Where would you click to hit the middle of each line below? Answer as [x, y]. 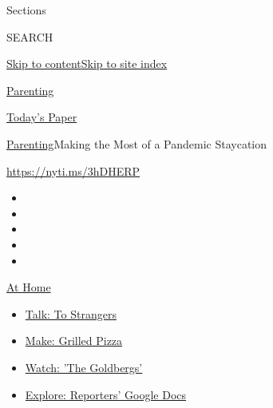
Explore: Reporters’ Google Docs [106, 394]
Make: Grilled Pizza [74, 341]
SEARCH [30, 36]
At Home [29, 287]
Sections [26, 10]
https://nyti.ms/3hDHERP [73, 170]
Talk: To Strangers [71, 313]
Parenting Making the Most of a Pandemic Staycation [137, 143]
